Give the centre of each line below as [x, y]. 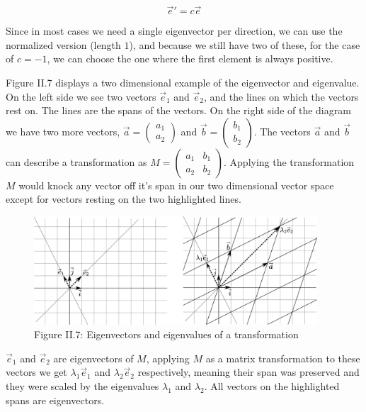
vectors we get [36, 372]
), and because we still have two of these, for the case [245, 44]
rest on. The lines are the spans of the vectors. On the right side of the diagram [178, 110]
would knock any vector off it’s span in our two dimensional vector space [176, 185]
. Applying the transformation [289, 161]
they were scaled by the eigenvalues [82, 386]
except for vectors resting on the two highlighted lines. [124, 199]
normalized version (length [63, 44]
